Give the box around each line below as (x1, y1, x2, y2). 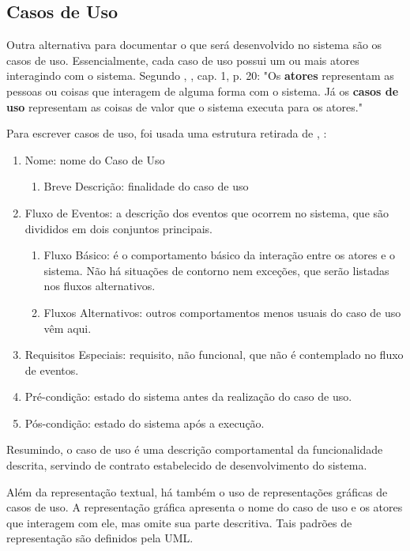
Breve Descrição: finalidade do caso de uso (43, 178, 249, 194)
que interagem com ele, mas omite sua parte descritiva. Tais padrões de (6, 514, 352, 530)
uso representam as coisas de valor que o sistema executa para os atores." (6, 98, 363, 115)
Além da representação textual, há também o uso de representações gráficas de (6, 483, 388, 500)
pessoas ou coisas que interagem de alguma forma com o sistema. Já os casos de (6, 82, 399, 99)
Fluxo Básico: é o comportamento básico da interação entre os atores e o (43, 247, 396, 263)
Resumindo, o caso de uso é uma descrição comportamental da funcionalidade (6, 441, 383, 458)
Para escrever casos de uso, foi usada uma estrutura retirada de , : (6, 125, 327, 142)
